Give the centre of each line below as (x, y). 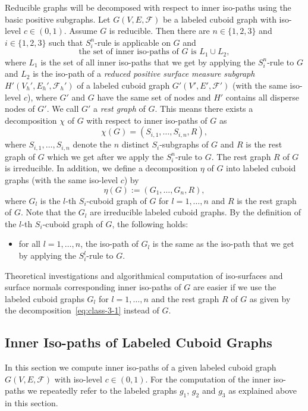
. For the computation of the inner (208, 379)
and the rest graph (185, 298)
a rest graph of (120, 109)
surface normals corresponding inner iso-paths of (93, 287)
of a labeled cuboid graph (123, 85)
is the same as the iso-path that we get (223, 244)
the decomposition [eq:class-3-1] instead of (82, 310)
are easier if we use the (235, 287)
